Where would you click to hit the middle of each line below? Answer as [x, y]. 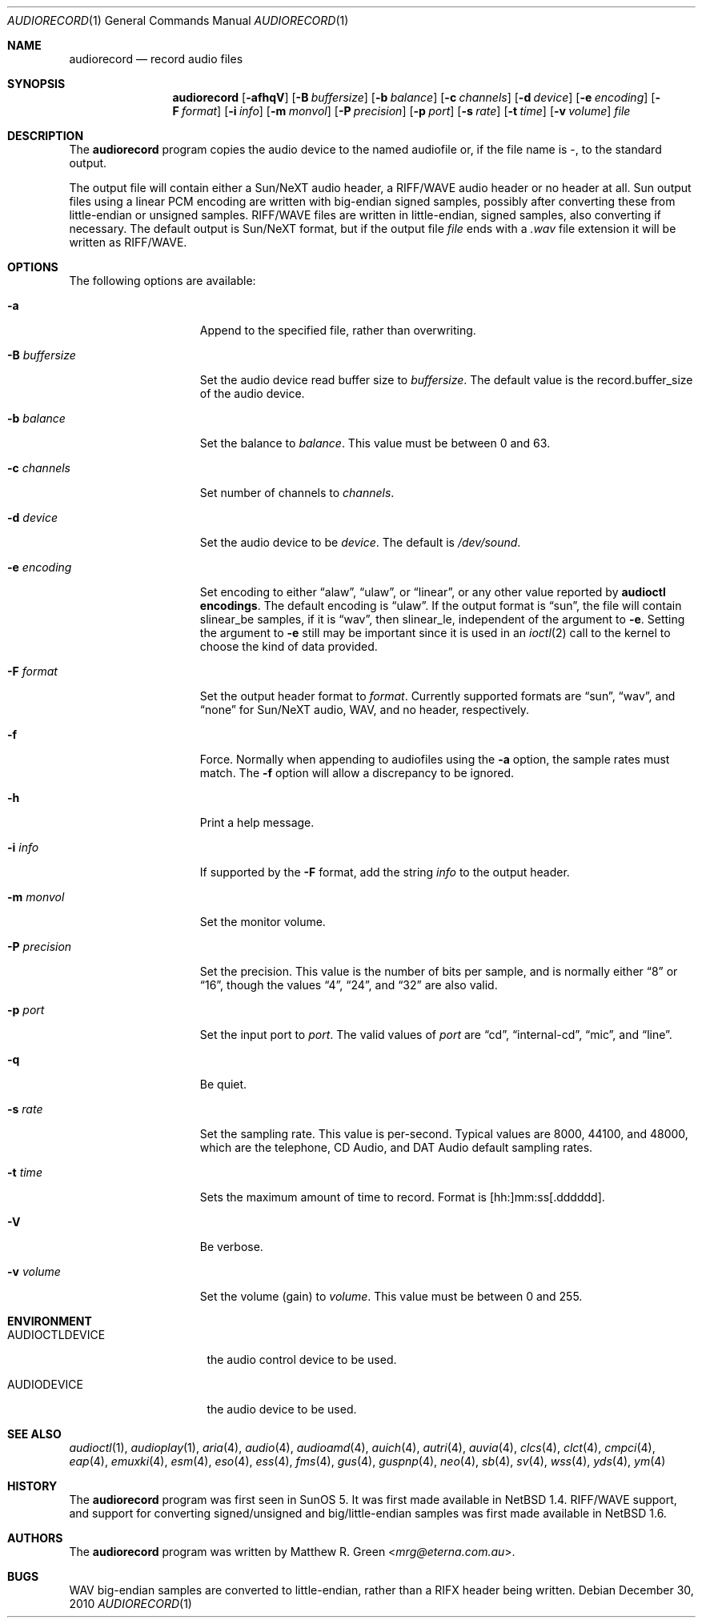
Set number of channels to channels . [297, 493]
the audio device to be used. [282, 1409]
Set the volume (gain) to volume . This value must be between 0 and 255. [391, 1296]
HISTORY [32, 1486]
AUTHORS [35, 1538]
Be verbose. [231, 1247]
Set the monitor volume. [263, 922]
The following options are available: [162, 281]
